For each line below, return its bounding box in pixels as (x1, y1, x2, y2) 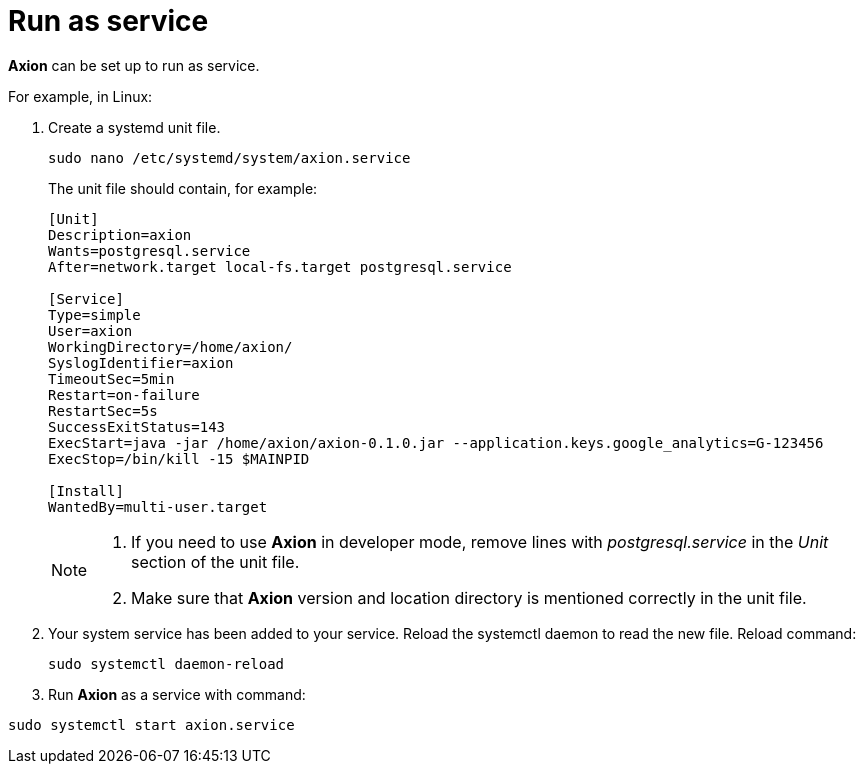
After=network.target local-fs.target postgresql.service (48, 258, 512, 275)
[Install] (48, 482, 124, 499)
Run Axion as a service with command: (48, 685, 306, 703)
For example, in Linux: (8, 87, 153, 105)
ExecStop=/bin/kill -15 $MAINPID (48, 450, 310, 467)
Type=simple (48, 306, 141, 323)
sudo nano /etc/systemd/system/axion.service (48, 149, 411, 166)
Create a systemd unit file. (48, 118, 221, 136)
